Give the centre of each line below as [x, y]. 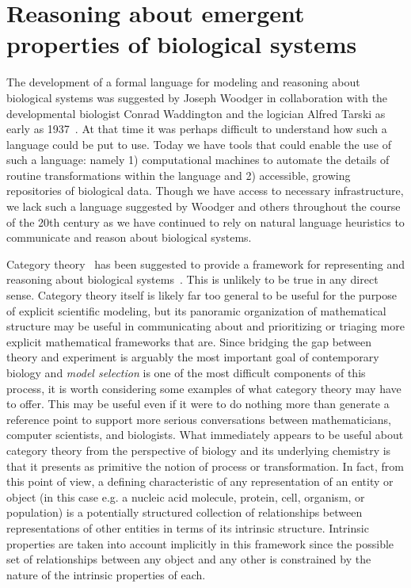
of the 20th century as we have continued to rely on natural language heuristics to [205, 221]
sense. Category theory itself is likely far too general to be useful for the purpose [202, 295]
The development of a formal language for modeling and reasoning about [183, 82]
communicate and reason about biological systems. [129, 237]
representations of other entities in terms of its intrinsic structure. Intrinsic [188, 527]
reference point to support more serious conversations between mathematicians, [199, 419]
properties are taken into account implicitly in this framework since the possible [200, 543]
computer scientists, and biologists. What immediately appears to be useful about [205, 435]
